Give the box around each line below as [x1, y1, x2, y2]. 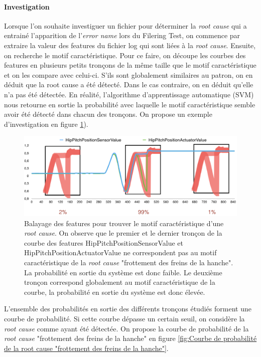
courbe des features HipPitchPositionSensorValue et [24, 237, 184, 248]
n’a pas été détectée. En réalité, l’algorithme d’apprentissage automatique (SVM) [4, 89, 254, 99]
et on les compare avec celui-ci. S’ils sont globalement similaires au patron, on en [4, 69, 253, 80]
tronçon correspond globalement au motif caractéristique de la [24, 277, 215, 287]
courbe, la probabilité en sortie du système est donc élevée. [24, 286, 205, 297]
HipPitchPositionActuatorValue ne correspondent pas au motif [24, 247, 217, 258]
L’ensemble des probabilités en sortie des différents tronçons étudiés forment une [4, 303, 251, 314]
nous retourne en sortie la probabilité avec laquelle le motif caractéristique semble [4, 99, 255, 109]
